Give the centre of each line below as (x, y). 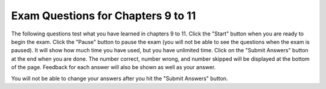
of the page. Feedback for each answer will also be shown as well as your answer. (113, 67)
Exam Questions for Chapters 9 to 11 (104, 16)
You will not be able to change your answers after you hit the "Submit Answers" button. (120, 78)
